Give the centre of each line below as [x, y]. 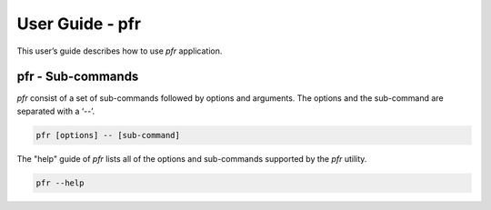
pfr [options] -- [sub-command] [108, 135]
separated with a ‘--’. [56, 111]
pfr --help [60, 183]
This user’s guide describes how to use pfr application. [120, 51]
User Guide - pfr [79, 24]
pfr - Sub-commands [78, 77]
